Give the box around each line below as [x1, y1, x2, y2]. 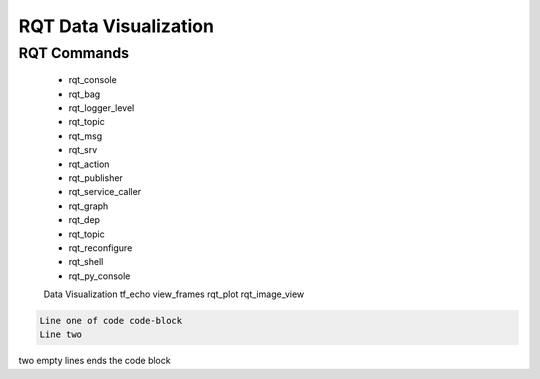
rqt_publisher [68, 171, 124, 184]
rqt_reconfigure [68, 241, 133, 254]
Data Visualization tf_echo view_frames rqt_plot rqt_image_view [43, 288, 305, 300]
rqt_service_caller [68, 186, 142, 198]
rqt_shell [68, 256, 104, 268]
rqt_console [68, 74, 117, 86]
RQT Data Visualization [18, 15, 215, 37]
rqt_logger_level [68, 101, 135, 114]
